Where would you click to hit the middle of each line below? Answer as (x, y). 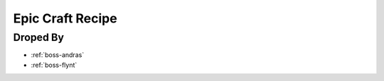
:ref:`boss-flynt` (54, 65)
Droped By (38, 37)
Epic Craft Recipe (65, 18)
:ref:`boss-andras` (58, 55)
